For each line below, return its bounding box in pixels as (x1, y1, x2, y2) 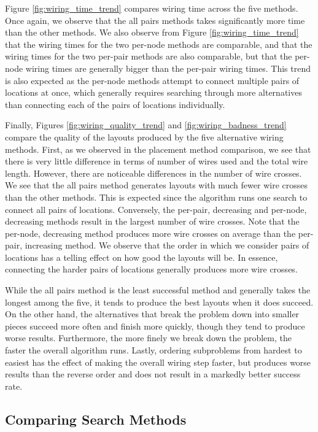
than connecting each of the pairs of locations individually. (5, 98, 225, 110)
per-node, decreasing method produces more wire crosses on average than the (5, 226, 296, 239)
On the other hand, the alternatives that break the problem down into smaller (5, 307, 300, 320)
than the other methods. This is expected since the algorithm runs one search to (5, 190, 308, 203)
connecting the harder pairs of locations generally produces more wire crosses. (5, 263, 298, 276)
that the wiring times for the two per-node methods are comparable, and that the (5, 37, 312, 50)
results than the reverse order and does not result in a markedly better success (5, 368, 301, 380)
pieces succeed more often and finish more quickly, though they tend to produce (5, 319, 305, 332)
